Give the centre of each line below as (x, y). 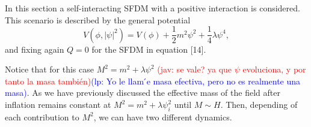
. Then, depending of (259, 105)
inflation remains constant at (58, 105)
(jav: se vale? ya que (195, 69)
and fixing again (35, 49)
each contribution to (42, 117)
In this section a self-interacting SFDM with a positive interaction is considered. (152, 8)
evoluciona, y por (274, 69)
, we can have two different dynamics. (163, 117)
